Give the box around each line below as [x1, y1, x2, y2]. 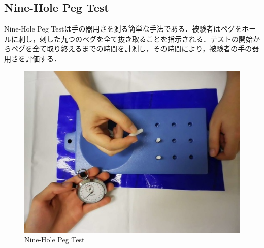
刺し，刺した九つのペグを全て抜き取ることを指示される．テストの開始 [18, 33, 253, 44]
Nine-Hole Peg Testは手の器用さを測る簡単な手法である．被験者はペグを [4, 23, 242, 34]
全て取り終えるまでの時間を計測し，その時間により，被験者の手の [32, 43, 252, 54]
